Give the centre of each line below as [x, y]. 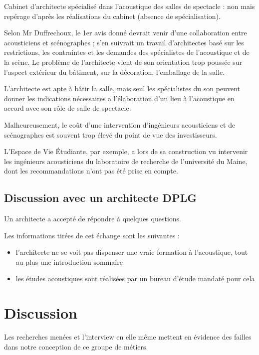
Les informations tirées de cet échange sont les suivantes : [92, 235]
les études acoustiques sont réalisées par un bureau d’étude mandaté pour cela [135, 278]
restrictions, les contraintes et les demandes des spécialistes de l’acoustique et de [127, 52]
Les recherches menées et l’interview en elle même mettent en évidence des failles [128, 337]
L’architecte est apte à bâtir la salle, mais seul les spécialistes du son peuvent [122, 89]
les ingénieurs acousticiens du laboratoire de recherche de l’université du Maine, [126, 161]
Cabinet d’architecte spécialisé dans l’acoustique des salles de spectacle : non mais [129, 6]
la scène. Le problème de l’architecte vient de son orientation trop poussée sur [123, 62]
